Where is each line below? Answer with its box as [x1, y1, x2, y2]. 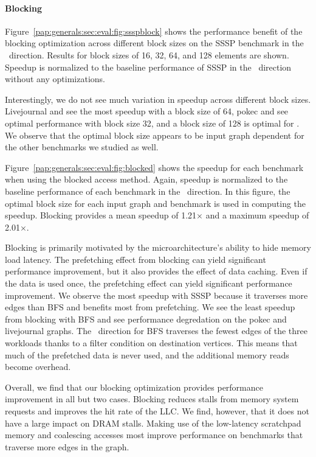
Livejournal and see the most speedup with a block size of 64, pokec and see [5, 105, 289, 117]
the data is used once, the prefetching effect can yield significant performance [5, 277, 292, 290]
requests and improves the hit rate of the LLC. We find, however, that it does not [5, 405, 309, 417]
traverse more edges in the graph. [5, 440, 129, 453]
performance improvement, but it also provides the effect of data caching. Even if [5, 265, 307, 277]
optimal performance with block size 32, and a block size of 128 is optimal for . [5, 116, 300, 129]
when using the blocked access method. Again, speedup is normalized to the [5, 173, 288, 186]
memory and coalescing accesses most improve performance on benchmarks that [5, 428, 303, 441]
